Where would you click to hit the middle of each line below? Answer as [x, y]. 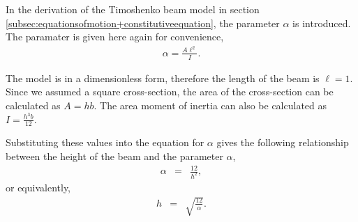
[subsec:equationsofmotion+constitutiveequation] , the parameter [143, 23]
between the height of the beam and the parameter [114, 156]
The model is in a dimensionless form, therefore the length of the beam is [163, 78]
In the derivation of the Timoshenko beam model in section [133, 9]
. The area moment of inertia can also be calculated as [210, 105]
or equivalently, [38, 188]
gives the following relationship [283, 142]
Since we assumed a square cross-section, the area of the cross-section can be [170, 92]
